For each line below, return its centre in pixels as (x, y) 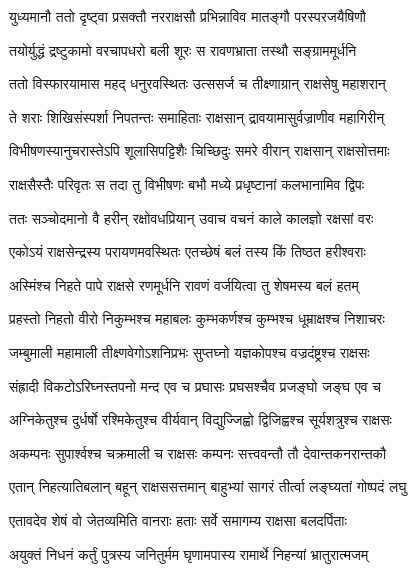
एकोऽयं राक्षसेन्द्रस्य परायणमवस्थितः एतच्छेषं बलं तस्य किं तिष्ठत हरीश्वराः (187, 251)
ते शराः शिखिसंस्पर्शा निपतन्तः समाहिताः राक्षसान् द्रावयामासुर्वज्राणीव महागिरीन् (197, 116)
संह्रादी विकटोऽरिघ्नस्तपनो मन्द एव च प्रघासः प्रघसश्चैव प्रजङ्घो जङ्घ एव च (195, 385)
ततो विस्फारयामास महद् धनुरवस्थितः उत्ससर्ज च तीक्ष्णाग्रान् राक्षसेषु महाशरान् (197, 83)
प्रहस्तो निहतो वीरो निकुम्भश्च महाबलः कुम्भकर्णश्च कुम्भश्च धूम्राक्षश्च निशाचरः (197, 318)
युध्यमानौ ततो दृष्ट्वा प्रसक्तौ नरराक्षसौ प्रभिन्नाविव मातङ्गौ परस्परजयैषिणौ (187, 16)
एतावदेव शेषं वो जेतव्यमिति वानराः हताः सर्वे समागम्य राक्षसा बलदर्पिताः (178, 519)
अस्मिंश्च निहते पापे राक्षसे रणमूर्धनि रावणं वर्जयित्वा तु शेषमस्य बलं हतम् (184, 284)
